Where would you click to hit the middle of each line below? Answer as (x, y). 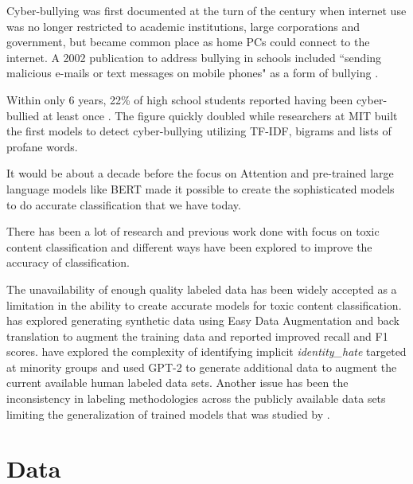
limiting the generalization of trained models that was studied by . (168, 414)
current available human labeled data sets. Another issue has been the (177, 383)
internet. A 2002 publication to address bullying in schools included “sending (194, 57)
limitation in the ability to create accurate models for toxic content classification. (204, 304)
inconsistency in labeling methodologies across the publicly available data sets (196, 398)
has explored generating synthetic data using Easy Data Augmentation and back (203, 320)
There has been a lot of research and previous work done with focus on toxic (193, 231)
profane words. (42, 146)
